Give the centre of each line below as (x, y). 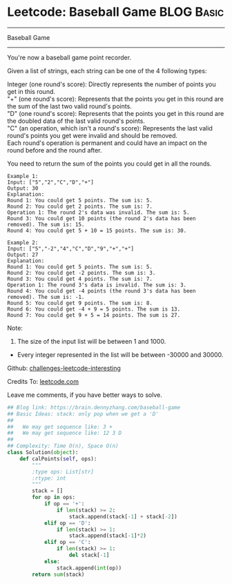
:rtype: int (49, 478)
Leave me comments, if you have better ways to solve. (85, 395)
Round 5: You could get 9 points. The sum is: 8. (80, 303)
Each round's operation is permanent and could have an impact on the (107, 143)
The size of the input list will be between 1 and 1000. (91, 341)
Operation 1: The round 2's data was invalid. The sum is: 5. (98, 212)
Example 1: (23, 176)
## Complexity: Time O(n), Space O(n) (63, 446)
